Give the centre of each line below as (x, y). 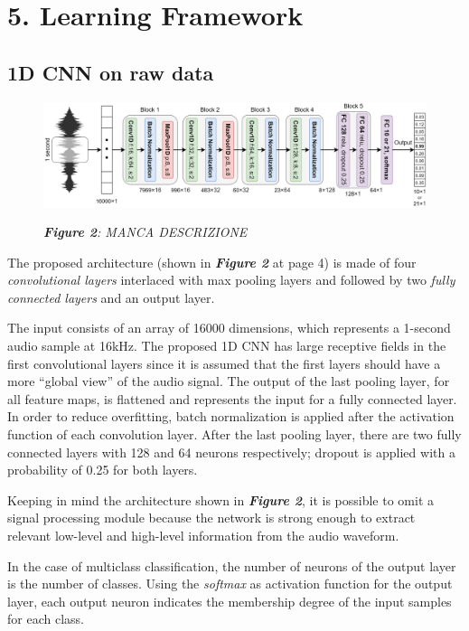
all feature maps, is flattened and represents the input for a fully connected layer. (232, 398)
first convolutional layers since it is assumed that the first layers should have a (224, 363)
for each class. (46, 619)
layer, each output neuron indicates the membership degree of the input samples (230, 601)
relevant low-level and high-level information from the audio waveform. (203, 536)
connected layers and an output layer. (111, 297)
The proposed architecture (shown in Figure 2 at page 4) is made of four (212, 262)
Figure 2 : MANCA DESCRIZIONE (145, 232)
